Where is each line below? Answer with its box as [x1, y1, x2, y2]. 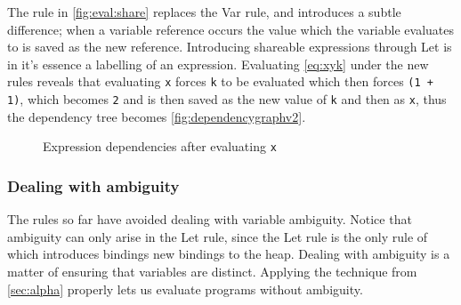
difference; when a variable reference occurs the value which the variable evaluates [7, 20, 454, 38]
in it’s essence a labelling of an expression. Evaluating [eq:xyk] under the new [7, 54, 429, 73]
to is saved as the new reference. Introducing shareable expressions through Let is [7, 37, 452, 56]
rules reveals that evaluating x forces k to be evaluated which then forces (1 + [7, 72, 433, 91]
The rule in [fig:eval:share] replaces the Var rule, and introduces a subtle [7, 3, 401, 20]
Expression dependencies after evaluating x [43, 137, 277, 156]
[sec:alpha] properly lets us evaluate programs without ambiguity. [7, 279, 363, 298]
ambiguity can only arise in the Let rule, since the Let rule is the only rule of [7, 227, 428, 245]
